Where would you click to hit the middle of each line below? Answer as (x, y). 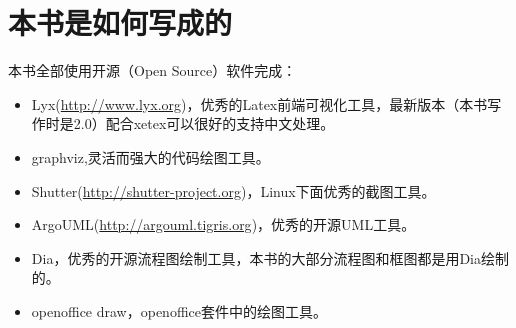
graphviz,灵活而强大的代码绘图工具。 (150, 156)
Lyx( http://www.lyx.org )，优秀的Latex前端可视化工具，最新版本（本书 (259, 103)
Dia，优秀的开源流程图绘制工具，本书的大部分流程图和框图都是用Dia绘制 (270, 257)
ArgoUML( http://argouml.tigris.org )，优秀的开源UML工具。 (223, 224)
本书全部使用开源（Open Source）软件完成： (152, 70)
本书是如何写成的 (120, 22)
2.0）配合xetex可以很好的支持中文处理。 (204, 123)
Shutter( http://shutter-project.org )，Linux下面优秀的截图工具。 (233, 190)
